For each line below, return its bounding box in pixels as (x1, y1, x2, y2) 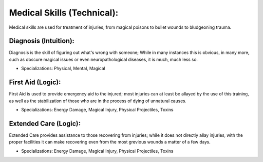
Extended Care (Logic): (9, 119, 81, 127)
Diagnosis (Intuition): (9, 37, 75, 45)
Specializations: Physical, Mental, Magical (21, 66, 106, 72)
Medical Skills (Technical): (9, 7, 119, 18)
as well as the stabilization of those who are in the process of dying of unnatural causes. (9, 98, 187, 104)
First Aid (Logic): (9, 78, 61, 87)
